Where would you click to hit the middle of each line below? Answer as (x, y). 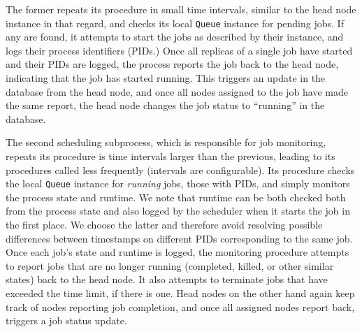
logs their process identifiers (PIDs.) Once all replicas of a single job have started (179, 50)
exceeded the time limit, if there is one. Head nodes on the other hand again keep (180, 293)
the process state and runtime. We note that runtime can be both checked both (176, 197)
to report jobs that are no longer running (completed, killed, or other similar (170, 265)
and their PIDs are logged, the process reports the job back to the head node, (172, 64)
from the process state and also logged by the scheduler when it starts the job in (178, 211)
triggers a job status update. (66, 320)
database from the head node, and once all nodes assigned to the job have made (177, 91)
